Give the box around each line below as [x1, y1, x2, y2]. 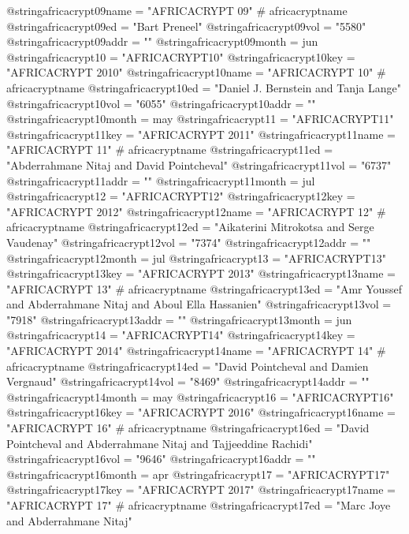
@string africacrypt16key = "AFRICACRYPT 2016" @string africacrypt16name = [6, 404, 396, 420]
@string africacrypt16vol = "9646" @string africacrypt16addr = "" [6, 450, 316, 467]
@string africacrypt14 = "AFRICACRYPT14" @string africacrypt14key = [6, 327, 355, 343]
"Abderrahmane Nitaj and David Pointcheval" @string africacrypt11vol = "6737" [6, 156, 392, 173]
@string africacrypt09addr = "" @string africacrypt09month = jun [6, 33, 318, 50]
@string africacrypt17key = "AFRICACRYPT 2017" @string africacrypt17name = [6, 481, 396, 498]
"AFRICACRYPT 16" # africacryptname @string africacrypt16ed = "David [6, 420, 370, 436]
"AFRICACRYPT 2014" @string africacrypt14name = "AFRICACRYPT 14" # [6, 342, 386, 359]
